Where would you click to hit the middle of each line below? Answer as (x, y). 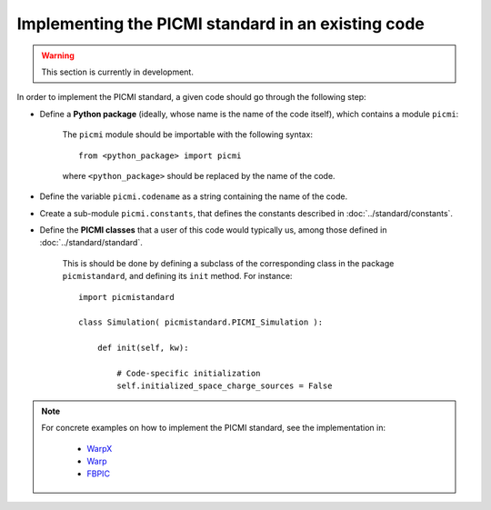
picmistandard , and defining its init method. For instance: (177, 276)
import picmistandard (126, 297)
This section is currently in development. (118, 72)
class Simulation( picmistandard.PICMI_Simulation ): (200, 322)
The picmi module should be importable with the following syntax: (188, 135)
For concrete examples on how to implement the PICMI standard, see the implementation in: (214, 428)
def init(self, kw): (143, 348)
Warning (58, 55)
